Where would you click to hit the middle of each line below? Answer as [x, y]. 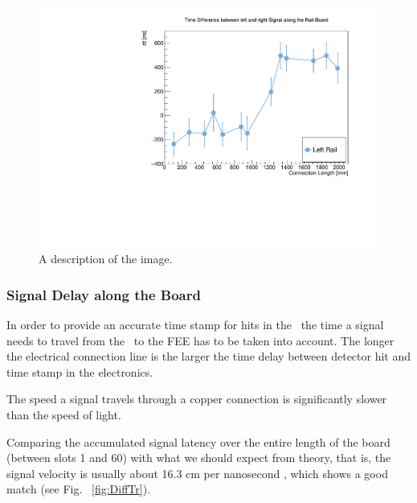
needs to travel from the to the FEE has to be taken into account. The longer [200, 340]
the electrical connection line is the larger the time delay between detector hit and [209, 356]
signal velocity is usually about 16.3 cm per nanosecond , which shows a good [197, 473]
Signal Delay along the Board [104, 294]
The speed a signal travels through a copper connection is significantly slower [197, 399]
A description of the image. [106, 259]
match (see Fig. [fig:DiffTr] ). [79, 489]
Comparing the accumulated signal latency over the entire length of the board [198, 441]
